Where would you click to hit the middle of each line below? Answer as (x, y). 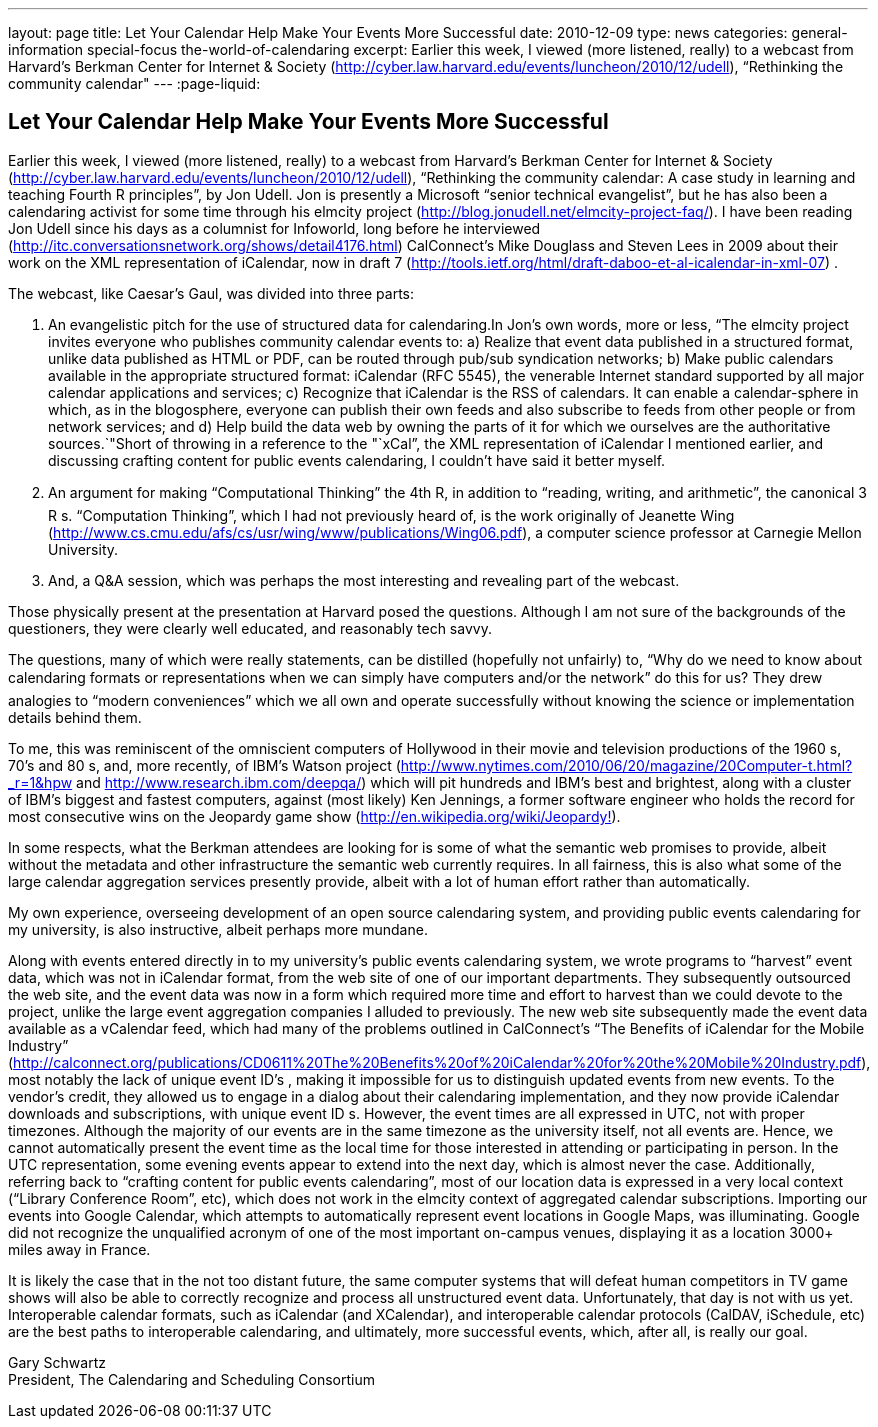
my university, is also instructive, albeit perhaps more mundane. (218, 929)
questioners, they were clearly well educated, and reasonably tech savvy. (250, 628)
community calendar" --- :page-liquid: (134, 83)
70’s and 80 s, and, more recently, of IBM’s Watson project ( (204, 765)
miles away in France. (79, 1249)
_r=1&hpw (40, 782)
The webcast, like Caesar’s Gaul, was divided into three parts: (211, 293)
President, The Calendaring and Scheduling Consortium (192, 1379)
